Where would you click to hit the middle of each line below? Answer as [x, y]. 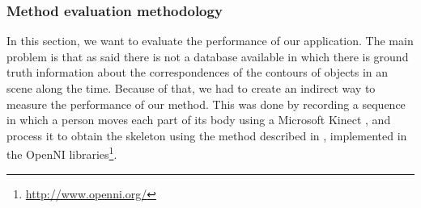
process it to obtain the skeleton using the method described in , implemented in [207, 135]
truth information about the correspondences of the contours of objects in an [198, 72]
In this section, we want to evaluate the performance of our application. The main [210, 41]
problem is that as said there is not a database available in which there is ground [208, 56]
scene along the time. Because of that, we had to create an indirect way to [191, 88]
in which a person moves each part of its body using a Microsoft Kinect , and [199, 120]
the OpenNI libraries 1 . [62, 153]
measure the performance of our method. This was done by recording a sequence [206, 104]
